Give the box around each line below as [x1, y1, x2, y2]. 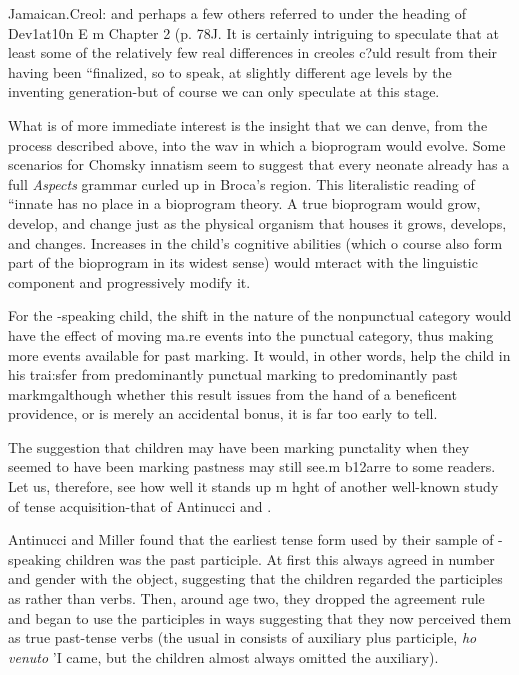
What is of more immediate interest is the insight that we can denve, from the [8, 114, 488, 135]
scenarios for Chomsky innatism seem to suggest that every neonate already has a [8, 154, 510, 175]
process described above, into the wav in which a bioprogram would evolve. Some [8, 134, 506, 155]
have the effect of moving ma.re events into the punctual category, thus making [8, 324, 494, 345]
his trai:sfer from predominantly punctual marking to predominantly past [8, 364, 458, 385]
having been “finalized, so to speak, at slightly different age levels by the [8, 61, 452, 82]
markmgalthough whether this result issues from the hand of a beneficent [8, 383, 457, 404]
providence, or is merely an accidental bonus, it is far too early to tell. [8, 403, 438, 424]
